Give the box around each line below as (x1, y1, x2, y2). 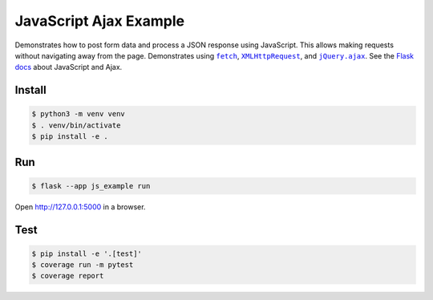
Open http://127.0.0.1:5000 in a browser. (14, 201, 146, 212)
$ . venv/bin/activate (31, 120, 121, 130)
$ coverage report (31, 271, 104, 281)
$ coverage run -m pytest (31, 261, 134, 270)
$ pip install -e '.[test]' (31, 249, 142, 258)
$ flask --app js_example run (31, 181, 151, 190)
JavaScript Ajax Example (14, 12, 184, 30)
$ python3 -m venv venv (31, 109, 126, 119)
